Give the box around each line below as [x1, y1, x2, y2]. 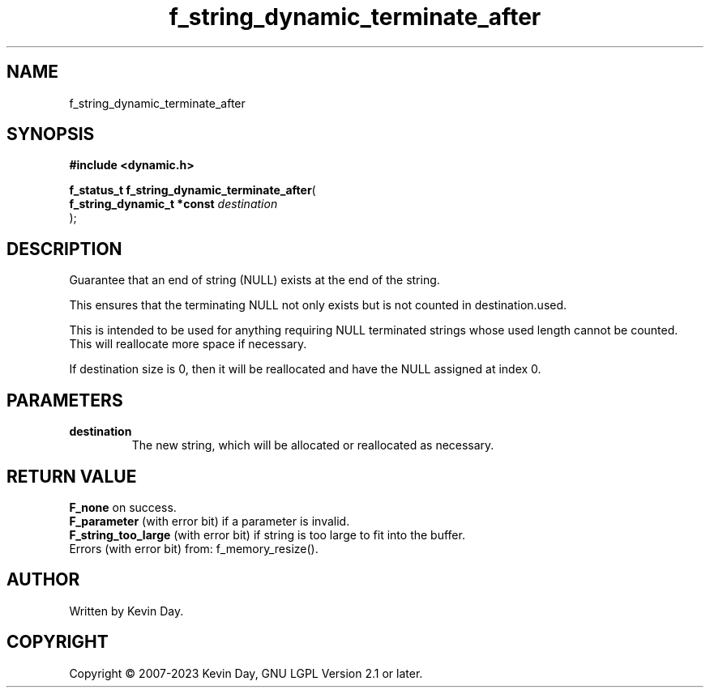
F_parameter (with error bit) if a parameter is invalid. [69, 513, 350, 528]
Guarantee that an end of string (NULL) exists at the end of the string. [69, 273, 440, 287]
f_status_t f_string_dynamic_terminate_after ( [69, 183, 316, 198]
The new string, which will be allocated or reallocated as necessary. [131, 438, 494, 453]
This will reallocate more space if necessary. [69, 337, 307, 351]
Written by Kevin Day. [69, 603, 184, 618]
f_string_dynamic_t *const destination [69, 197, 278, 211]
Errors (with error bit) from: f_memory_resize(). [69, 541, 319, 556]
